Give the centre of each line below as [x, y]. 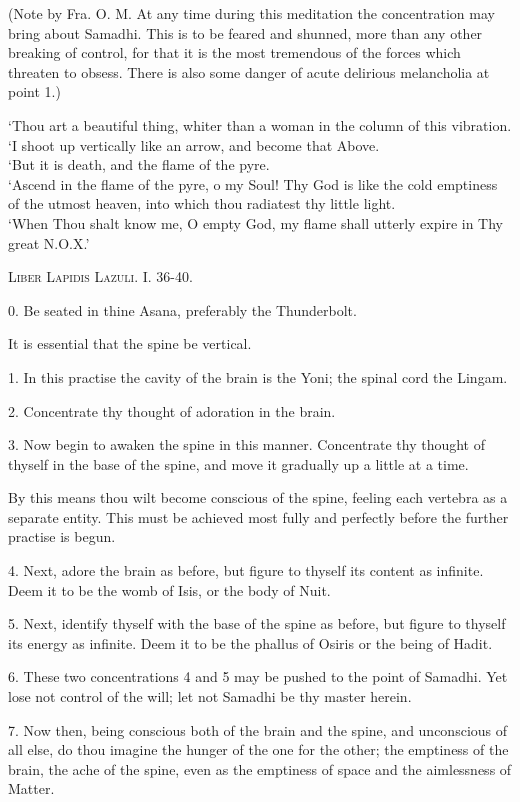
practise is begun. [62, 536]
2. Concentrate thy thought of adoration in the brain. [172, 410]
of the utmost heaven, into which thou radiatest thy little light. [202, 203]
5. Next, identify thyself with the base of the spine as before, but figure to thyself [257, 623]
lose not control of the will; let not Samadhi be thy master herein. [210, 696]
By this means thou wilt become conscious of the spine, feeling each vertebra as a [258, 497]
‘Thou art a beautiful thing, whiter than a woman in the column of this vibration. [260, 124]
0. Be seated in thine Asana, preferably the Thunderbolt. [182, 309]
